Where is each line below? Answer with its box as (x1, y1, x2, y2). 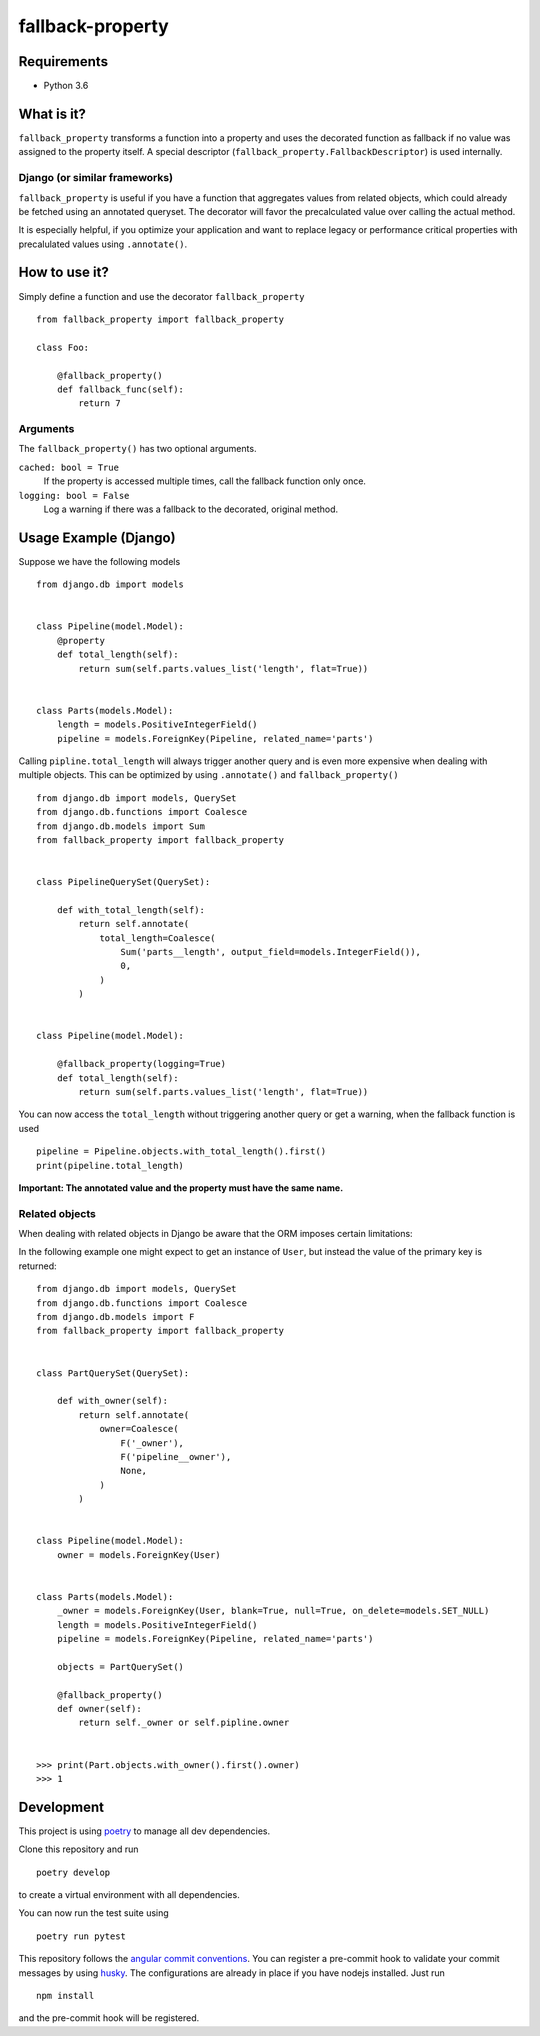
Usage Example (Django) (18, 529, 176, 546)
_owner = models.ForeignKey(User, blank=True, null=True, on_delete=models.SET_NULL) (56, 1605, 490, 1617)
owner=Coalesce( (99, 1423, 179, 1435)
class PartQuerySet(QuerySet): (36, 1367, 190, 1379)
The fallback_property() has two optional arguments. (18, 443, 257, 455)
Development (18, 1798, 105, 1815)
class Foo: (36, 341, 90, 353)
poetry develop (36, 1866, 111, 1878)
